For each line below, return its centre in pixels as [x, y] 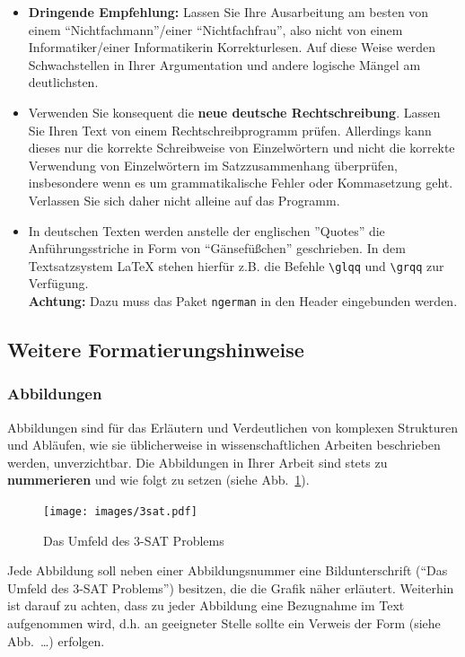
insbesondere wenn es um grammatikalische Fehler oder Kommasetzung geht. [241, 183]
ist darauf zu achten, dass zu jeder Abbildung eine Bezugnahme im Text [206, 605]
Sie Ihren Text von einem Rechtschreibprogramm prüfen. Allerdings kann [230, 130]
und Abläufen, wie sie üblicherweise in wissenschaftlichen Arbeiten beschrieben [224, 445]
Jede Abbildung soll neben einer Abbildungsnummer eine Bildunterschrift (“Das [228, 570]
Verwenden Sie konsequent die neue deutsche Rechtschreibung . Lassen [234, 112]
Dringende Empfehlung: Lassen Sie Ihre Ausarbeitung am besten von [228, 12]
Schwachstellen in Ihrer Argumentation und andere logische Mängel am [224, 64]
